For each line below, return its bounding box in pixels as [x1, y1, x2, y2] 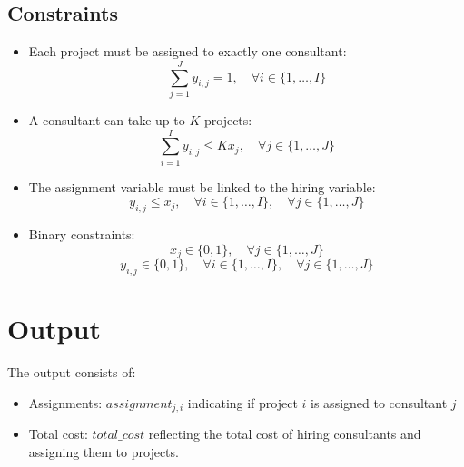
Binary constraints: [28, 225, 135, 244]
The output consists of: [7, 363, 136, 381]
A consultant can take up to [28, 110, 185, 129]
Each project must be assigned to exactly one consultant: [28, 42, 347, 61]
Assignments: [28, 393, 103, 412]
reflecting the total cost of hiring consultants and [148, 424, 421, 443]
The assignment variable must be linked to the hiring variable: [28, 177, 376, 196]
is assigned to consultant [311, 393, 448, 412]
